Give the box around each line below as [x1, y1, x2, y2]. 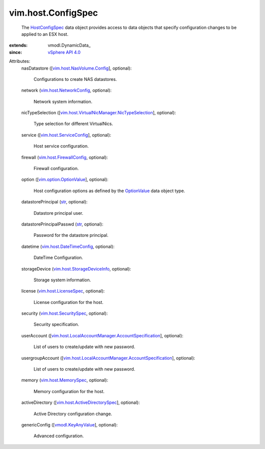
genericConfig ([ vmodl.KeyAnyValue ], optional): [21, 422, 118, 427]
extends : [9, 42, 28, 49]
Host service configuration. [33, 143, 89, 149]
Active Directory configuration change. [33, 411, 112, 417]
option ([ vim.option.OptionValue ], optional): [21, 176, 109, 182]
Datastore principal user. [33, 210, 83, 216]
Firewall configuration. [33, 166, 79, 172]
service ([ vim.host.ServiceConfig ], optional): [21, 132, 111, 138]
